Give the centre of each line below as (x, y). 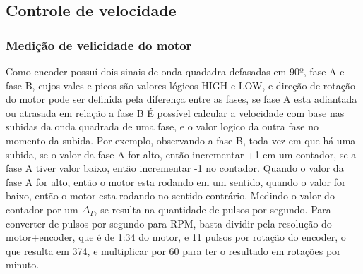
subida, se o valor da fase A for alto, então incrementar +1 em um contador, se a (181, 154)
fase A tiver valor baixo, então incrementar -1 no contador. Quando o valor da (175, 168)
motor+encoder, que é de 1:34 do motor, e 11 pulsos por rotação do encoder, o (176, 237)
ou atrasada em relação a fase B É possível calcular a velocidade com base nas (175, 112)
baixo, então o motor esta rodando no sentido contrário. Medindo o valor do (170, 195)
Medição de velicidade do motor (99, 45)
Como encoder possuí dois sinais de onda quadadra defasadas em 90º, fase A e (175, 71)
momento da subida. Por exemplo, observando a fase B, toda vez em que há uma (181, 140)
